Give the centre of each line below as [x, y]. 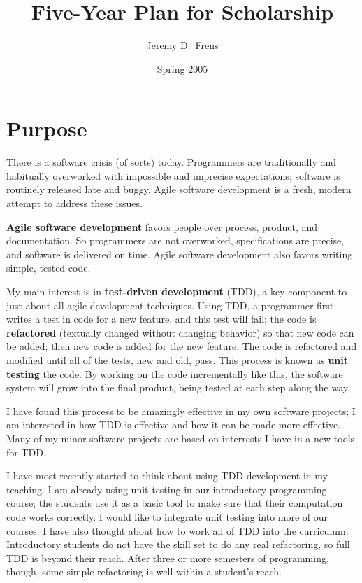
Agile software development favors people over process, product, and [162, 226]
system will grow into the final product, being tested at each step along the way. [178, 387]
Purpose [47, 128]
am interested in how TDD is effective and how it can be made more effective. [174, 424]
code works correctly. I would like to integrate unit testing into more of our [167, 516]
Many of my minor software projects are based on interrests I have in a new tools [181, 438]
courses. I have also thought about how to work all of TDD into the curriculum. [178, 530]
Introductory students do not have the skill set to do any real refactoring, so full [178, 544]
